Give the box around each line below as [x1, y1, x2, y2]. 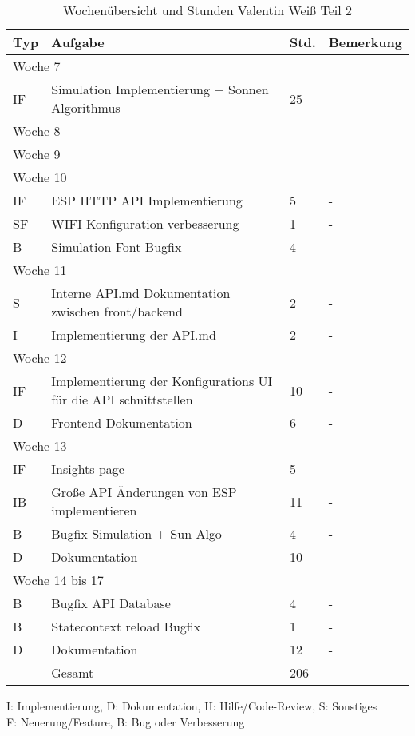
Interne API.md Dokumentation [51, 284, 231, 302]
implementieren [51, 501, 137, 519]
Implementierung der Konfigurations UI [51, 372, 273, 390]
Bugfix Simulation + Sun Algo [51, 524, 222, 543]
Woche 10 [13, 168, 67, 186]
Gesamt [51, 663, 94, 682]
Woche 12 [13, 348, 67, 367]
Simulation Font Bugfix [51, 237, 182, 256]
